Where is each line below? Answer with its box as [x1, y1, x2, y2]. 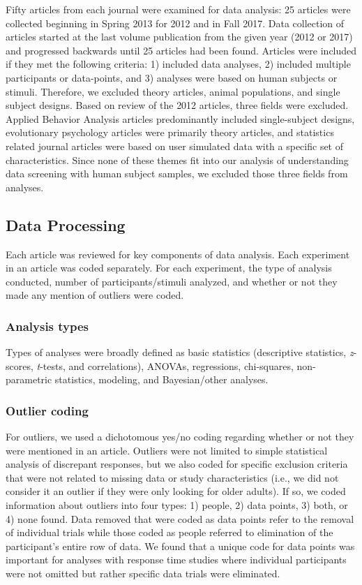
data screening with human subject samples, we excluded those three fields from [6, 166, 348, 181]
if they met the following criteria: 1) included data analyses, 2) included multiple [6, 57, 351, 71]
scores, [6, 358, 33, 373]
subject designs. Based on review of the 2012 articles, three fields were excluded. [6, 98, 349, 112]
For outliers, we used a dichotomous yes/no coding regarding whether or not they [6, 429, 354, 444]
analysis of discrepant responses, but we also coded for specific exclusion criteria [6, 457, 348, 471]
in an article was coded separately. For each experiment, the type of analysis [6, 260, 332, 275]
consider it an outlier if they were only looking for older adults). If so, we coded [6, 484, 346, 498]
